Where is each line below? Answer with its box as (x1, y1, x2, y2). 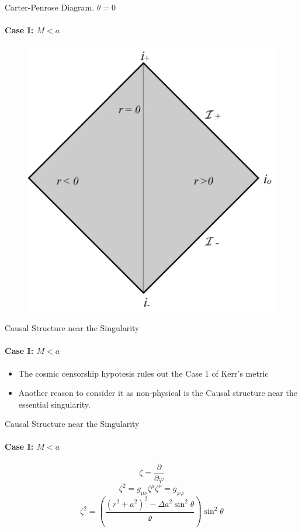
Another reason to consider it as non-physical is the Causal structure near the (18, 387, 297, 399)
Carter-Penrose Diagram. (5, 1, 95, 13)
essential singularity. (18, 398, 91, 410)
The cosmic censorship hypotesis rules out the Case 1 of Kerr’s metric (18, 367, 269, 379)
